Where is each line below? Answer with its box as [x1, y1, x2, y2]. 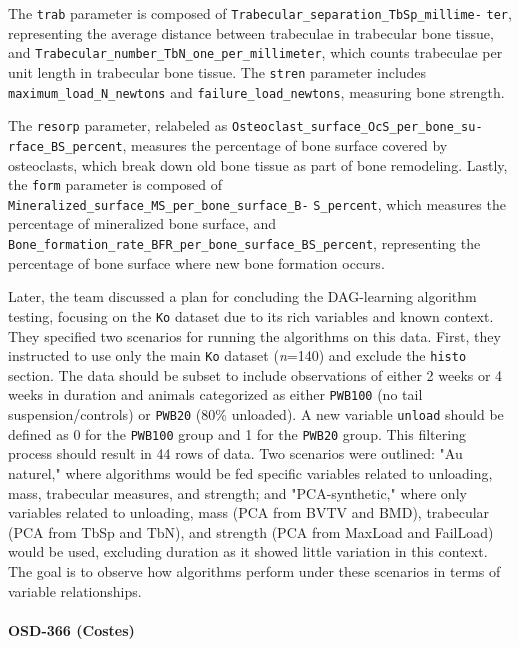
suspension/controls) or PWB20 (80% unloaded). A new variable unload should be [8, 404, 504, 425]
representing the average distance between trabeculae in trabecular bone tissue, [8, 22, 494, 43]
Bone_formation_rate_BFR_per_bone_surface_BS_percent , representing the [8, 233, 481, 254]
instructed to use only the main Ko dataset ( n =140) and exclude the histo [8, 345, 467, 366]
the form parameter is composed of [8, 174, 222, 195]
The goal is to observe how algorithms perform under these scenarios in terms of [8, 560, 501, 581]
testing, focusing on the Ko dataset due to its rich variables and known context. [8, 305, 494, 326]
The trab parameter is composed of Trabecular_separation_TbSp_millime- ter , [8, 3, 512, 23]
